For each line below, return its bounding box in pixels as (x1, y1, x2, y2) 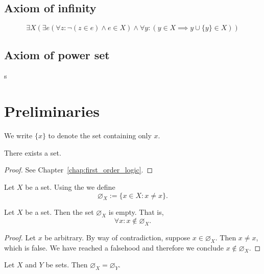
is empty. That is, (108, 207, 164, 217)
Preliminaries (4, 101, 100, 121)
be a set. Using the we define (25, 181, 115, 192)
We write (4, 130, 33, 141)
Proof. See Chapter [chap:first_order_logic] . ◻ (4, 164, 153, 175)
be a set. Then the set (25, 207, 94, 217)
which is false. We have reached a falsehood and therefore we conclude (4, 242, 224, 253)
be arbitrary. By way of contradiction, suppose (44, 232, 190, 242)
